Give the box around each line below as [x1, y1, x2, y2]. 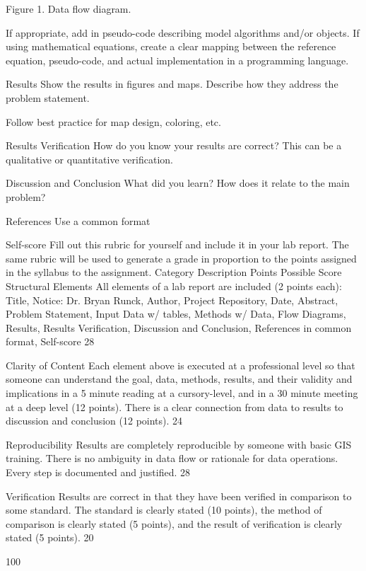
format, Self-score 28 [6, 334, 95, 349]
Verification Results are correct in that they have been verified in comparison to [6, 488, 352, 503]
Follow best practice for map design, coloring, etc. [6, 114, 221, 129]
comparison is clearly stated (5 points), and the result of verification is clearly [6, 516, 343, 531]
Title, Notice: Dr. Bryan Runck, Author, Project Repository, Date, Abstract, [6, 292, 338, 307]
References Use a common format [6, 213, 150, 228]
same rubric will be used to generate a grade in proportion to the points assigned [6, 250, 357, 265]
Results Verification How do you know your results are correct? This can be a [6, 138, 342, 153]
